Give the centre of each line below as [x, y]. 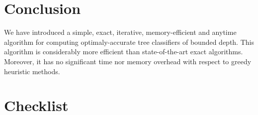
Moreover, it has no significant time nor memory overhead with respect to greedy [128, 61]
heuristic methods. [32, 71]
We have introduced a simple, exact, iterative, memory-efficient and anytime [120, 32]
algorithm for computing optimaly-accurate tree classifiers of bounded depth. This [129, 42]
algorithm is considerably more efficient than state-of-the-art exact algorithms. [124, 52]
